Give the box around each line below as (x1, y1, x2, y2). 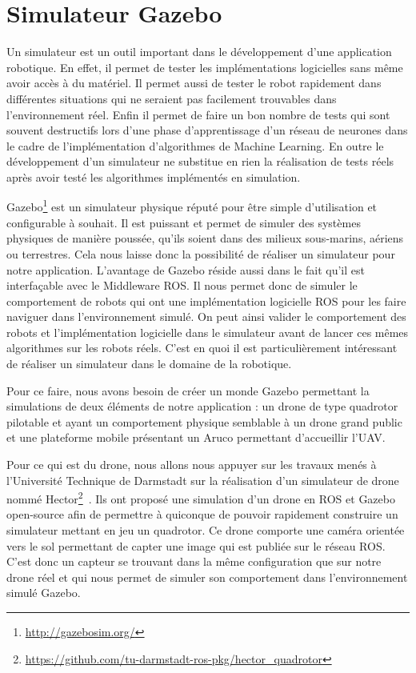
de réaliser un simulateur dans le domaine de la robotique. (6, 355, 292, 372)
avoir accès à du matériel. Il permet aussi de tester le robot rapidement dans (6, 74, 382, 91)
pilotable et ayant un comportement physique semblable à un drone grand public (6, 413, 402, 430)
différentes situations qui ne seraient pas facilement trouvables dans (6, 90, 337, 106)
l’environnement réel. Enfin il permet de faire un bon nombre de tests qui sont (6, 106, 390, 122)
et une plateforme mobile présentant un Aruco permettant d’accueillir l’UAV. (6, 429, 386, 446)
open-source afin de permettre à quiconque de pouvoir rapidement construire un (6, 506, 398, 523)
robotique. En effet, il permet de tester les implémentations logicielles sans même (6, 58, 403, 75)
